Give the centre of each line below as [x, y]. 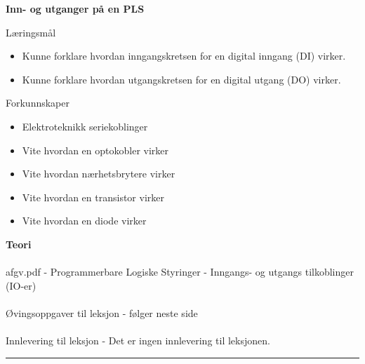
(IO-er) [21, 285]
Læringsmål [31, 32]
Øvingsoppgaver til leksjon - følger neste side [102, 312]
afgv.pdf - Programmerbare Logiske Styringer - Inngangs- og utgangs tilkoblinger [180, 272]
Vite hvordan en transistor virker [93, 197]
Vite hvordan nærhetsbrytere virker [99, 174]
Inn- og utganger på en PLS [75, 8]
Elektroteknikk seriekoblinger [85, 126]
